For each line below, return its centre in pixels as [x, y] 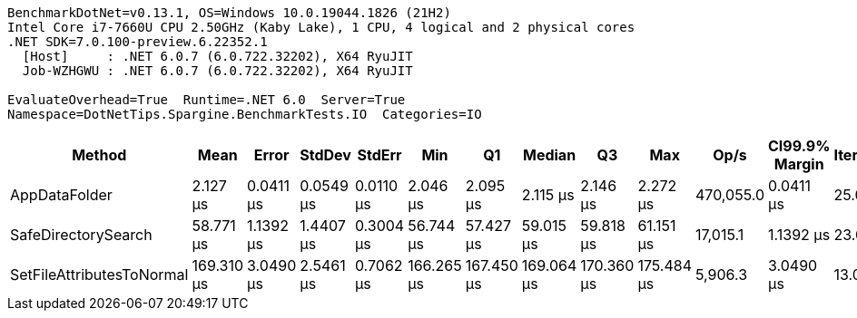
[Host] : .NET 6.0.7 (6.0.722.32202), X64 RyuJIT [217, 56]
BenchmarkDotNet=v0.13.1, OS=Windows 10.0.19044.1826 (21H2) [229, 13]
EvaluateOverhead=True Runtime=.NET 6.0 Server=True [207, 100]
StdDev [325, 155]
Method [99, 155]
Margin [799, 164]
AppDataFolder [61, 195]
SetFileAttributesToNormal [99, 275]
